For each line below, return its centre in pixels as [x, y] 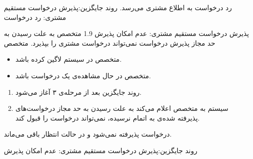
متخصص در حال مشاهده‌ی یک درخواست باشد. [83, 75]
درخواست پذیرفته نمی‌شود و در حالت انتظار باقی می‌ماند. [88, 134]
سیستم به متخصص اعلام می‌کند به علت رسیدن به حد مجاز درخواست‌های [122, 108]
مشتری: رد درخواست [35, 17]
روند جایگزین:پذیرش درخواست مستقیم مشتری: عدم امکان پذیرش [101, 150]
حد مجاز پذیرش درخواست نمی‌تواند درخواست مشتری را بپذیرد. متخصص [110, 43]
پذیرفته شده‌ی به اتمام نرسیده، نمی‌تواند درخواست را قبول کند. [107, 117]
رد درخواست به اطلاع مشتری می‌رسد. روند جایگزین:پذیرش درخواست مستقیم [118, 7]
